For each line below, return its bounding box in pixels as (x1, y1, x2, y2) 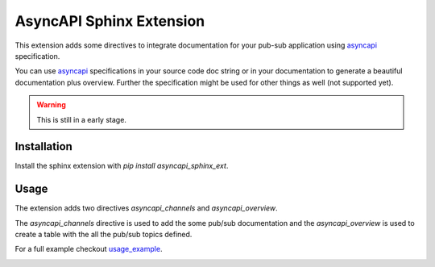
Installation (14, 140, 72, 153)
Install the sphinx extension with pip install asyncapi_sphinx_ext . (14, 161, 229, 171)
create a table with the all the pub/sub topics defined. (14, 230, 193, 240)
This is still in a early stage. (36, 115, 126, 124)
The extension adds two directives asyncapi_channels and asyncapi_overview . (14, 203, 278, 213)
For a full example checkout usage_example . (14, 244, 163, 254)
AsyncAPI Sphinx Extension (14, 12, 205, 30)
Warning (36, 100, 66, 110)
